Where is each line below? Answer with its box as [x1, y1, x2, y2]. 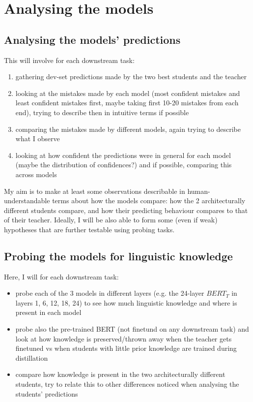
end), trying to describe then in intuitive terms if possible [15, 107, 189, 117]
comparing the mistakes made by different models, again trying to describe [15, 124, 241, 134]
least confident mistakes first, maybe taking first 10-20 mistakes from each [15, 97, 239, 108]
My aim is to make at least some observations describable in [4, 186, 185, 196]
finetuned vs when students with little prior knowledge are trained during [15, 343, 237, 353]
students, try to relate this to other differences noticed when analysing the [15, 379, 239, 389]
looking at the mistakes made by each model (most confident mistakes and [15, 88, 240, 98]
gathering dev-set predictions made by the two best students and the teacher [15, 71, 247, 82]
